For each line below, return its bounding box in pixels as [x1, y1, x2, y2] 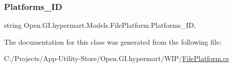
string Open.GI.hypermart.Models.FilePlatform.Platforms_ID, [4, 20, 196, 30]
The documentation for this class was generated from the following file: [4, 36, 221, 47]
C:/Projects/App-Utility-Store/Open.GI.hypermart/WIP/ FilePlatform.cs [4, 53, 229, 64]
